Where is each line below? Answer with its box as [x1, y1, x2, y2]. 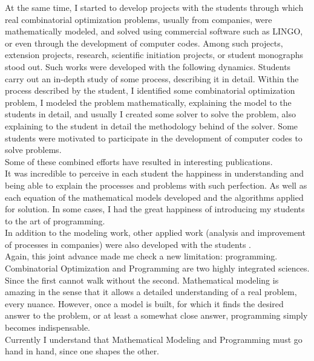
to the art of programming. [5, 214, 105, 227]
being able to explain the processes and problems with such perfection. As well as [5, 178, 307, 191]
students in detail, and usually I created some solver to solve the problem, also [5, 108, 296, 120]
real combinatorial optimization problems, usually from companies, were [5, 13, 272, 25]
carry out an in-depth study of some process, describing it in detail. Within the [5, 72, 299, 85]
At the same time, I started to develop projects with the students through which [5, 1, 304, 13]
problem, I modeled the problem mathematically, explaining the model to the [5, 96, 292, 108]
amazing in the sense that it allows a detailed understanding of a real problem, [5, 285, 297, 298]
